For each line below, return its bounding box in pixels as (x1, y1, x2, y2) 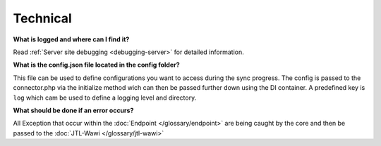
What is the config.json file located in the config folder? (13, 60, 180, 69)
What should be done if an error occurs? (13, 106, 134, 114)
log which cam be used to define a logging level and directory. (13, 93, 197, 102)
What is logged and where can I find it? (13, 35, 130, 44)
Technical (13, 11, 72, 26)
